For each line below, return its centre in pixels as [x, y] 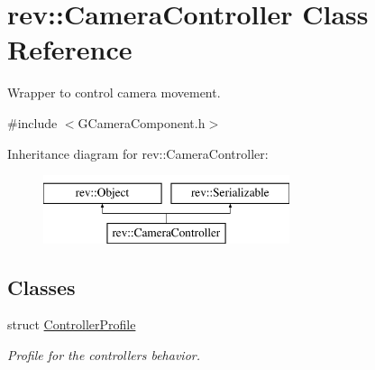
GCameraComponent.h [142, 122]
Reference [70, 49]
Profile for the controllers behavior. [104, 355]
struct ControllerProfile [72, 324]
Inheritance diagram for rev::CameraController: [138, 153]
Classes [41, 287]
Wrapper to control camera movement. [114, 92]
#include [32, 122]
